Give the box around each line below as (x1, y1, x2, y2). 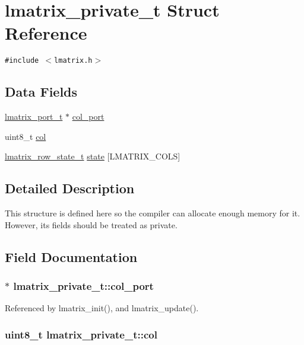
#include (5, 56, 39, 65)
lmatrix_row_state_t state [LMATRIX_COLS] (5, 150, 180, 162)
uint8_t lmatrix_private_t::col (5, 327, 157, 341)
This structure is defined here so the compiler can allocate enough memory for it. (5, 207, 300, 219)
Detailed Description (5, 179, 135, 197)
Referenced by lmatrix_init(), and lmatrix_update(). (5, 302, 199, 314)
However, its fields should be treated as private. (5, 218, 178, 231)
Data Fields (5, 82, 78, 101)
